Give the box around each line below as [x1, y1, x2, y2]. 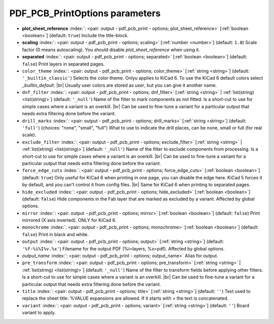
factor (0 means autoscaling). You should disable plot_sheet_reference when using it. [22, 46, 200, 53]
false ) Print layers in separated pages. [22, 61, 105, 67]
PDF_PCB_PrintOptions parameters [9, 8, 161, 19]
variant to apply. [22, 310, 56, 316]
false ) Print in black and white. [22, 231, 89, 237]
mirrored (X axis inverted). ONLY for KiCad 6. [22, 217, 117, 223]
